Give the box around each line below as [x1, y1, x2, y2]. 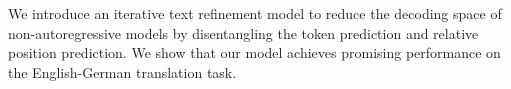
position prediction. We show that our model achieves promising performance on [8, 42, 501, 63]
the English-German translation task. [8, 61, 237, 82]
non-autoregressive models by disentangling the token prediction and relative [8, 22, 479, 43]
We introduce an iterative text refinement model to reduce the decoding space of [8, 3, 502, 23]
